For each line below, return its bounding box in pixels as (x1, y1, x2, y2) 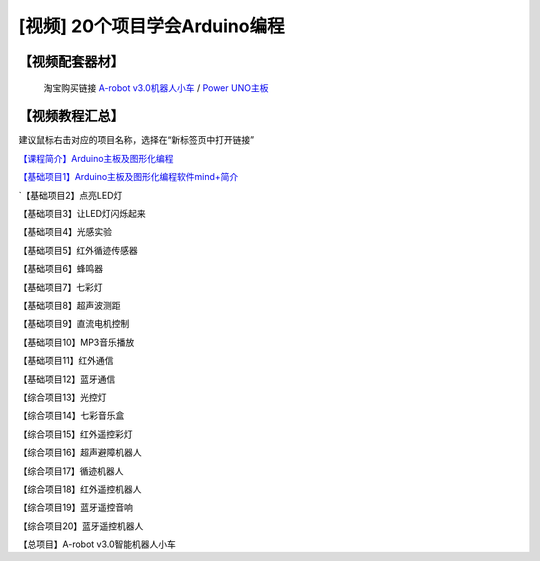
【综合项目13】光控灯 (18, 391, 107, 403)
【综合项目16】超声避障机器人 (18, 446, 142, 459)
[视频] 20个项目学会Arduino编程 (18, 15, 285, 37)
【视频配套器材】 (18, 53, 124, 70)
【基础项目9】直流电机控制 (18, 318, 130, 330)
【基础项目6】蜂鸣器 (18, 263, 104, 275)
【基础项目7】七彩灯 (18, 281, 103, 293)
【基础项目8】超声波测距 (18, 299, 121, 311)
